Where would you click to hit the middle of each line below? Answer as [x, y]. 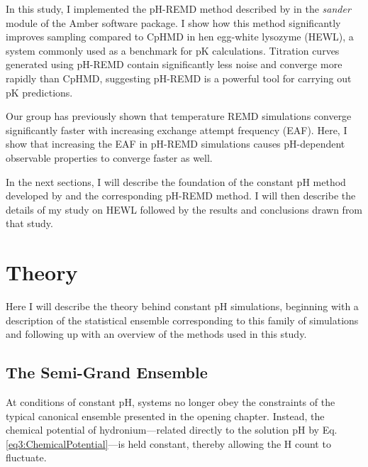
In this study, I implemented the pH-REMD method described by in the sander [178, 9]
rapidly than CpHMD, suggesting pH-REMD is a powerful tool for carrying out [179, 78]
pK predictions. [39, 92]
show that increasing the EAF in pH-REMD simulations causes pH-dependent [175, 144]
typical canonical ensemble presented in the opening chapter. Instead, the [165, 416]
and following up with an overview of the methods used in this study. [156, 334]
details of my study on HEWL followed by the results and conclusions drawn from [184, 209]
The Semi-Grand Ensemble [107, 372]
